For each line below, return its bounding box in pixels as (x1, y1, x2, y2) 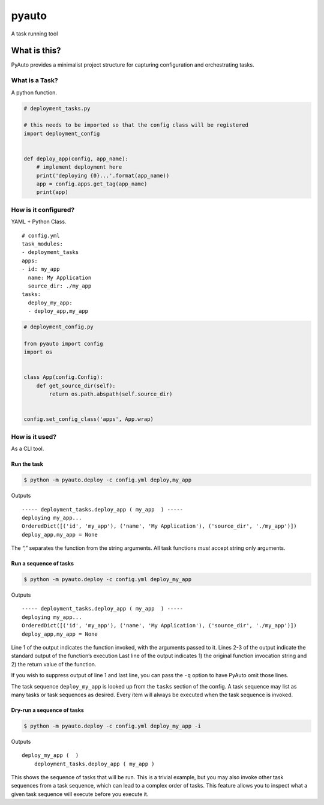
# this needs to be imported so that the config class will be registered (23, 122, 249, 128)
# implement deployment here (36, 164, 122, 170)
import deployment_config (23, 130, 100, 137)
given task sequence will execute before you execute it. (11, 790, 149, 798)
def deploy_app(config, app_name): (23, 155, 128, 162)
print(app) (36, 189, 68, 196)
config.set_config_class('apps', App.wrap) (23, 416, 154, 423)
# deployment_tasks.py (23, 105, 91, 112)
